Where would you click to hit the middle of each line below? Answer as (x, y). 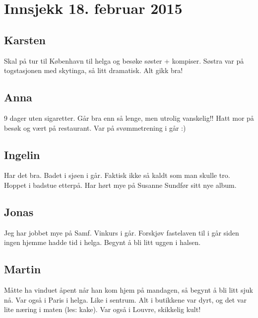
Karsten (25, 40)
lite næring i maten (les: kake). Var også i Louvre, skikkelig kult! (102, 309)
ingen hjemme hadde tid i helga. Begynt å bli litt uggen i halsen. (102, 242)
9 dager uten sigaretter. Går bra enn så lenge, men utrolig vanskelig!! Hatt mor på (129, 118)
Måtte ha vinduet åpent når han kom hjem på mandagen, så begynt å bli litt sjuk (129, 290)
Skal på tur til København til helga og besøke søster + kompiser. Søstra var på (124, 60)
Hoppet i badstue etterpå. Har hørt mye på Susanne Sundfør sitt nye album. (120, 185)
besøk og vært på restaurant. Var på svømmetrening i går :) (95, 127)
